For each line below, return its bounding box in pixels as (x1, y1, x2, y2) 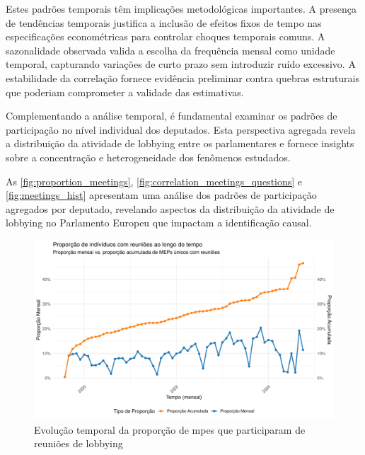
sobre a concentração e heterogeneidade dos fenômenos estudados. (6, 149, 291, 164)
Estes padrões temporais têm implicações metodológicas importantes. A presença (6, 1, 357, 16)
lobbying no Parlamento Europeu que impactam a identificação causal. (6, 215, 312, 230)
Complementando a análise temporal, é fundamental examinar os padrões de (6, 108, 337, 123)
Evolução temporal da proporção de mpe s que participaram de (34, 422, 306, 437)
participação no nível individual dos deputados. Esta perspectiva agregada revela (6, 122, 356, 137)
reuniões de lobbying (34, 436, 123, 451)
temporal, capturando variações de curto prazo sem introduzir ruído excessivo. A (6, 57, 356, 71)
